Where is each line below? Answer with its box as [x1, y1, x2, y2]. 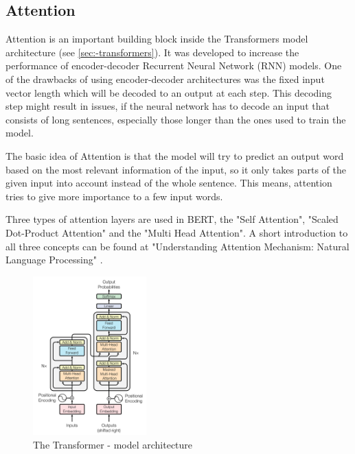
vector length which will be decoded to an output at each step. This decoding [5, 85, 332, 99]
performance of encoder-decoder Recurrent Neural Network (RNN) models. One [5, 58, 342, 73]
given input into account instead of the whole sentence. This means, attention [5, 176, 332, 190]
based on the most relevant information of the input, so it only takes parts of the [5, 162, 346, 176]
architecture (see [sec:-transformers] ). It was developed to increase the [5, 45, 299, 59]
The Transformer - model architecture [33, 437, 193, 451]
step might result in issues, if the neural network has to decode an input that [5, 99, 330, 113]
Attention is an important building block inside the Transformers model [5, 32, 308, 46]
